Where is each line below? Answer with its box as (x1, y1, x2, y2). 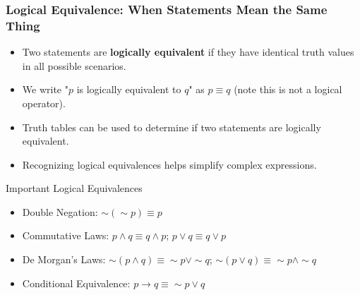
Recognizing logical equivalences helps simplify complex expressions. (22, 157, 317, 171)
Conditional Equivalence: (22, 275, 131, 290)
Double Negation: (22, 204, 98, 219)
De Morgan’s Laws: (22, 252, 106, 267)
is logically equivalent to (76, 82, 181, 97)
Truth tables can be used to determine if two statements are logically (22, 119, 321, 134)
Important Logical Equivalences (6, 181, 143, 195)
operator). (22, 95, 66, 110)
